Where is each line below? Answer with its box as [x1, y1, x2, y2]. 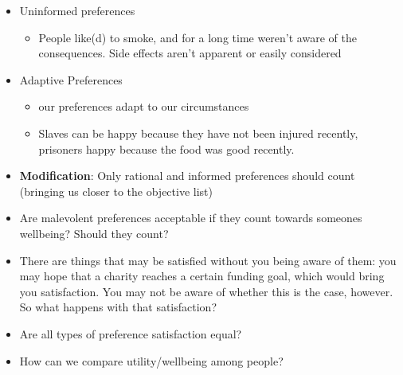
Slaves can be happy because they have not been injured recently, [38, 124, 358, 141]
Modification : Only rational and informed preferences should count [19, 167, 355, 184]
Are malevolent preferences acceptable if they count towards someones [19, 209, 362, 226]
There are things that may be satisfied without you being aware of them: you [19, 252, 397, 268]
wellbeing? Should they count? [19, 225, 169, 241]
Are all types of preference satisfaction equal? [19, 325, 242, 342]
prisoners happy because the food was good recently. [38, 140, 295, 157]
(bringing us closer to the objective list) [19, 182, 213, 199]
